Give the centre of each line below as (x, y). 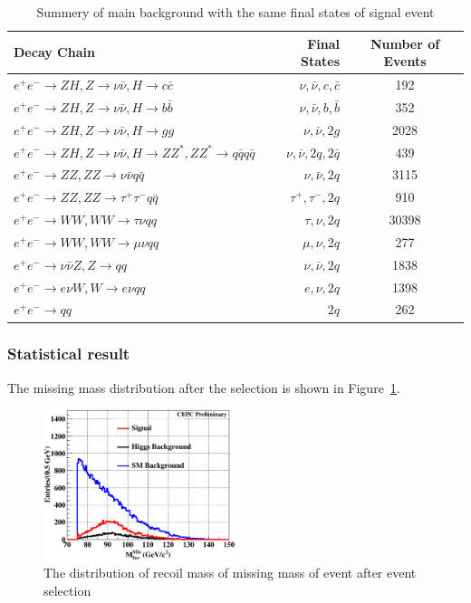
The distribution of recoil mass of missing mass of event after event (230, 573)
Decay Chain (54, 52)
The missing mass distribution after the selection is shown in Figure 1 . (204, 387)
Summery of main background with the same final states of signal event (235, 12)
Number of (405, 43)
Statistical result (69, 354)
